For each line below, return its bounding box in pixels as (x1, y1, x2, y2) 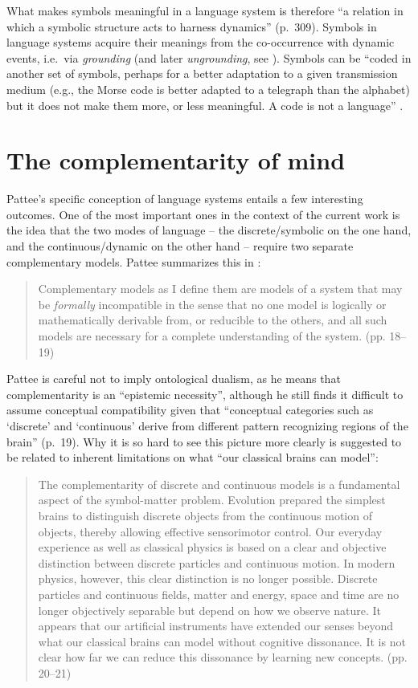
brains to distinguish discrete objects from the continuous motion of (38, 507, 372, 523)
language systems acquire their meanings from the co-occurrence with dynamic (6, 34, 395, 51)
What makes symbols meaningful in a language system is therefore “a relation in (6, 2, 404, 18)
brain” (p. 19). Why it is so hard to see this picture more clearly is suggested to (6, 433, 402, 450)
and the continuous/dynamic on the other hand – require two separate (6, 238, 354, 254)
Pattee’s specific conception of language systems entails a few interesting (6, 190, 363, 207)
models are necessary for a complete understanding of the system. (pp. (38, 328, 386, 344)
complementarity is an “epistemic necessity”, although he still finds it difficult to (6, 385, 404, 402)
